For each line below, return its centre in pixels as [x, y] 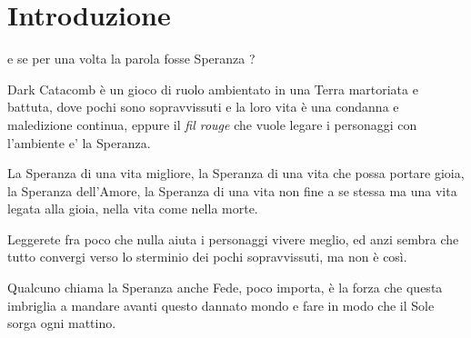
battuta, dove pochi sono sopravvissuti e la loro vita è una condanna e [203, 107]
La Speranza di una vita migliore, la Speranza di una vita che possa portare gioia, [236, 173]
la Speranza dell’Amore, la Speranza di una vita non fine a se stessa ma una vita [232, 190]
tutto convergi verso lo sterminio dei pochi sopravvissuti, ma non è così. [207, 257]
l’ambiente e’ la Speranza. [79, 142]
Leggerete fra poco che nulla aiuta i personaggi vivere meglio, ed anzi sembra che [233, 239]
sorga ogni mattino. [62, 323]
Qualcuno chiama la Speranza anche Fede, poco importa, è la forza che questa [225, 288]
